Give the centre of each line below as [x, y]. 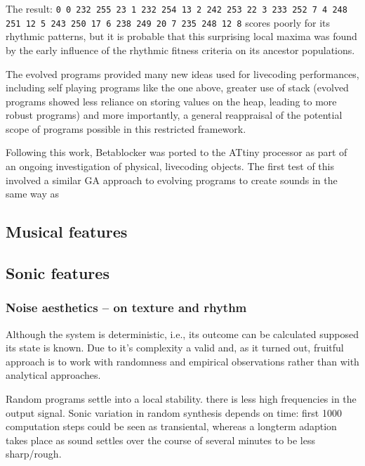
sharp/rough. [34, 454]
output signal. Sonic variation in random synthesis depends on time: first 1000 [174, 412]
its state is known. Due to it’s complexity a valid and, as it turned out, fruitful [175, 348]
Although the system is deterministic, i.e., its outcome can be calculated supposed [182, 334]
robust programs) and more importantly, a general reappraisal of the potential [174, 115]
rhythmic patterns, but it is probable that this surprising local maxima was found [181, 36]
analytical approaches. [53, 375]
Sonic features [58, 273]
